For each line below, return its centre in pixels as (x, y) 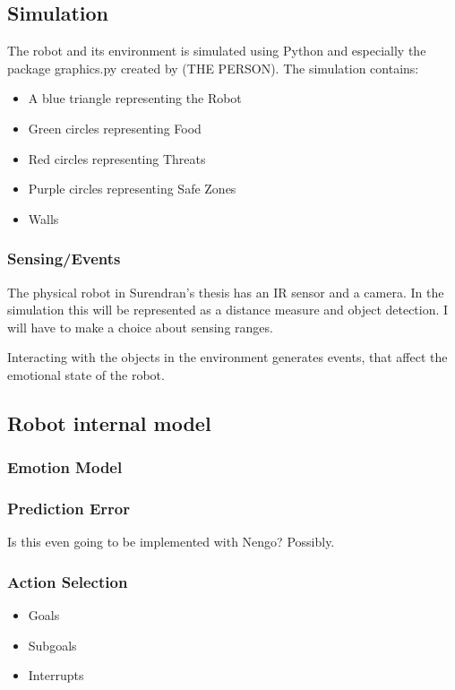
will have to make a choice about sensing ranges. (140, 327)
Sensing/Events (64, 259)
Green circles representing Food (115, 128)
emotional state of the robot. (86, 374)
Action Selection (68, 581)
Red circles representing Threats (117, 158)
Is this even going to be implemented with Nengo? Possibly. (171, 542)
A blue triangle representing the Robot (135, 98)
